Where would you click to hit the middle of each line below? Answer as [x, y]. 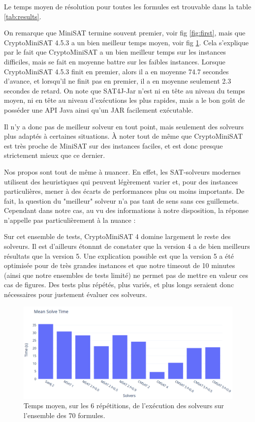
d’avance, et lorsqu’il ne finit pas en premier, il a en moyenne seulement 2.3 [118, 81]
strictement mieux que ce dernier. [55, 155]
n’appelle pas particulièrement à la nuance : [70, 220]
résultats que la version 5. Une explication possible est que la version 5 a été [119, 256]
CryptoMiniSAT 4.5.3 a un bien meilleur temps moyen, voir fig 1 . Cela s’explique [126, 42]
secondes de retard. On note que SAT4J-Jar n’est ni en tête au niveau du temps [125, 90]
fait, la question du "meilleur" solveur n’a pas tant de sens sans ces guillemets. [122, 200]
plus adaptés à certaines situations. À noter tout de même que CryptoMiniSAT [124, 136]
